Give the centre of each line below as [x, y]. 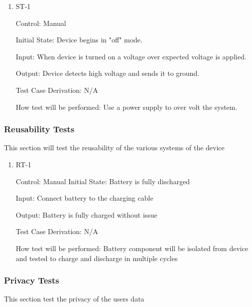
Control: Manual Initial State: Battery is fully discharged [103, 181]
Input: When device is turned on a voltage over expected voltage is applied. [131, 56]
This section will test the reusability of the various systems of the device [114, 148]
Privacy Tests [32, 280]
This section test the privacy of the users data [74, 299]
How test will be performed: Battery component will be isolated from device [132, 248]
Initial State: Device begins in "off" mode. [79, 40]
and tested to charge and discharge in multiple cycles [97, 258]
